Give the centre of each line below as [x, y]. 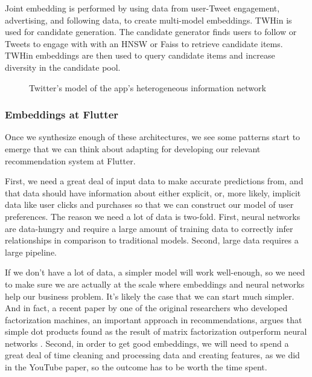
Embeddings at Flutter [62, 114]
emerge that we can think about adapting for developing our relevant [133, 148]
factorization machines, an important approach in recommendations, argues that [154, 319]
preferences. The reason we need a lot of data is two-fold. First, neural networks [153, 216]
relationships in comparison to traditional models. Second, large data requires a [152, 240]
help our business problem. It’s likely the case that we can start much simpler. [150, 296]
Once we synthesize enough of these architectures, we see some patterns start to [153, 137]
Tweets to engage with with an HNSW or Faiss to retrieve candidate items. [144, 43]
